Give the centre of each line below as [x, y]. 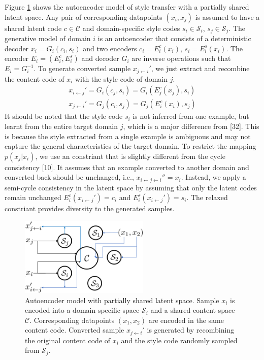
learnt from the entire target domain [61, 126]
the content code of [35, 78]
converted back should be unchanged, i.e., [69, 177]
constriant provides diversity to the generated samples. [90, 208]
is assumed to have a [227, 17]
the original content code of [68, 340]
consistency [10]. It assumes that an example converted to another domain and [127, 167]
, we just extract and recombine [200, 68]
